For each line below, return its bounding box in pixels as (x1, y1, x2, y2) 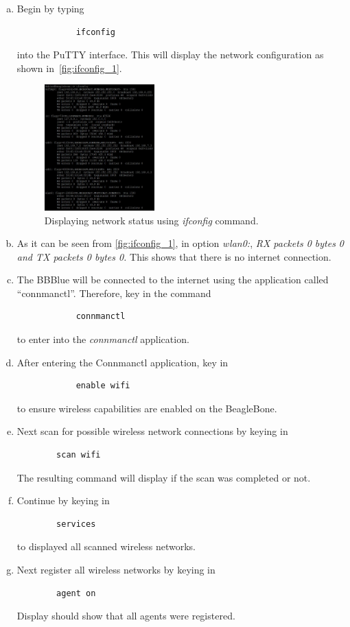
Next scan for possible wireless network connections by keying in (16, 424, 288, 438)
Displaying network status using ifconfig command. (44, 213, 259, 227)
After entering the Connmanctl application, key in (16, 355, 229, 369)
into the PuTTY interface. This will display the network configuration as (16, 47, 324, 62)
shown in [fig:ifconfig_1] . (16, 60, 122, 75)
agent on (56, 588, 96, 598)
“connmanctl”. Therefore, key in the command (16, 285, 211, 300)
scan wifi (56, 450, 101, 460)
